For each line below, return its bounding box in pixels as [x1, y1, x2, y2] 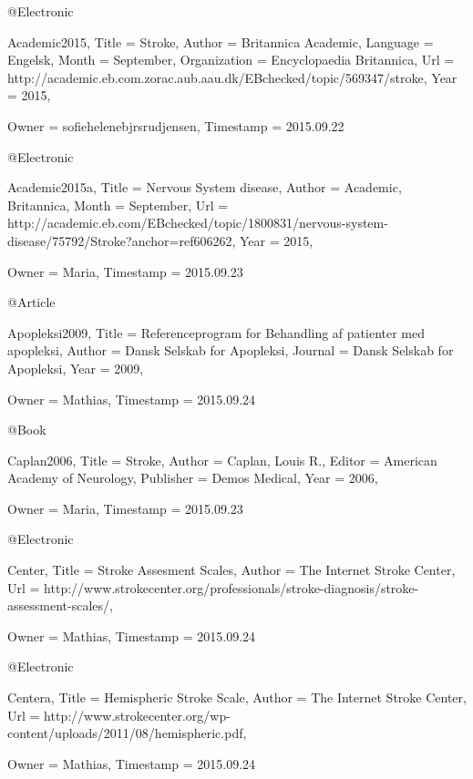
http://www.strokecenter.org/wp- [44, 705, 231, 724]
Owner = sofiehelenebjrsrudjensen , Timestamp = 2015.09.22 [7, 116, 344, 135]
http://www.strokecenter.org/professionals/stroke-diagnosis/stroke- [44, 578, 419, 597]
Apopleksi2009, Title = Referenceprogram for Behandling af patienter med [7, 323, 426, 342]
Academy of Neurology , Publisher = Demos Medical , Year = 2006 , [7, 468, 378, 487]
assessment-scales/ [7, 596, 110, 615]
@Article [7, 292, 56, 312]
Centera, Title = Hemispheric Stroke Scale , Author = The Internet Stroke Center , [7, 688, 467, 707]
